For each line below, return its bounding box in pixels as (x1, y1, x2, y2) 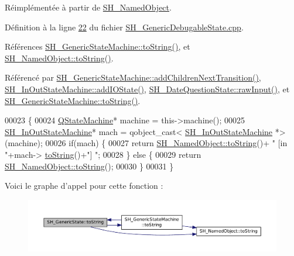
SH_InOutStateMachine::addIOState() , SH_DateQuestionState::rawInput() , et (5, 82, 290, 95)
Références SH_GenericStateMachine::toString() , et (5, 40, 190, 53)
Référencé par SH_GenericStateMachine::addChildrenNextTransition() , (5, 71, 261, 84)
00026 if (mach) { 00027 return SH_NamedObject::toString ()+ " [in (45, 137, 288, 149)
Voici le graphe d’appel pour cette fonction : (5, 179, 163, 192)
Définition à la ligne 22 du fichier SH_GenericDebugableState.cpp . (5, 20, 244, 33)
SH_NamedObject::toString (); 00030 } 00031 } (5, 160, 174, 172)
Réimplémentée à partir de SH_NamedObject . (5, 1, 172, 13)
